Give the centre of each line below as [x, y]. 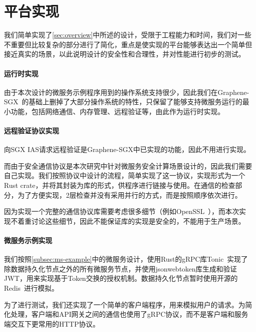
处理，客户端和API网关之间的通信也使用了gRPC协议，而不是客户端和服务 [129, 314]
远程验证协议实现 [32, 131]
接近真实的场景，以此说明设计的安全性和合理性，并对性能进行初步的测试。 [125, 54]
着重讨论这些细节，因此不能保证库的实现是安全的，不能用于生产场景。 [131, 221]
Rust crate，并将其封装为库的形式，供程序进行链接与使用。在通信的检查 [120, 185]
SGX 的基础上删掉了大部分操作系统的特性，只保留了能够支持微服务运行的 [123, 102]
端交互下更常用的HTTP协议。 [52, 323]
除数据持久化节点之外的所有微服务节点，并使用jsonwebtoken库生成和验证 [121, 268]
